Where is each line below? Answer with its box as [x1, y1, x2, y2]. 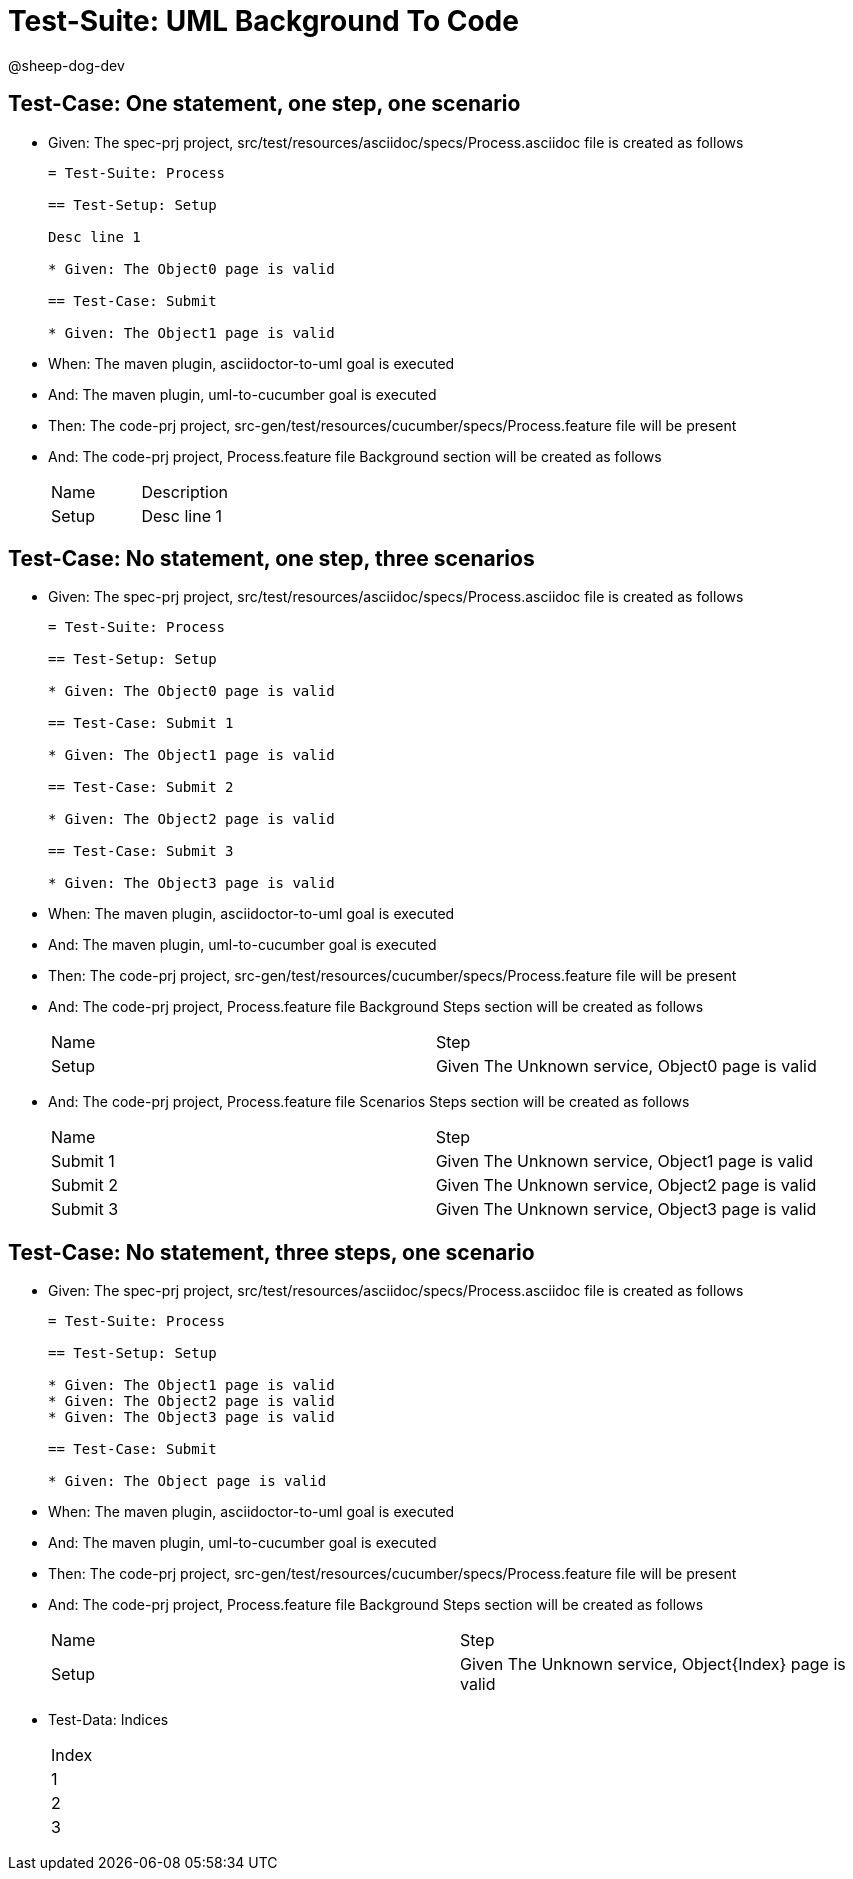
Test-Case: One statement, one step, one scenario [8, 91, 521, 117]
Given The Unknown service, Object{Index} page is [460, 1654, 846, 1675]
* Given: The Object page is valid [48, 1473, 327, 1490]
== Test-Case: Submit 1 [48, 715, 234, 732]
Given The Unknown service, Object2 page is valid [435, 1175, 817, 1196]
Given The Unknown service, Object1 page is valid [435, 1151, 813, 1172]
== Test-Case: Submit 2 [48, 779, 234, 796]
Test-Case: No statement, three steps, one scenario [8, 1239, 535, 1265]
